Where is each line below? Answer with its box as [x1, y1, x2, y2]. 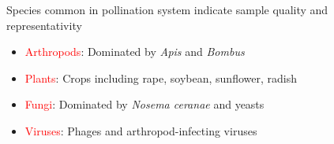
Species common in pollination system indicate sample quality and [6, 2, 328, 17]
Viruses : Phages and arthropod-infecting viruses [24, 122, 257, 138]
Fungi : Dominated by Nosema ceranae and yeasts [24, 96, 265, 113]
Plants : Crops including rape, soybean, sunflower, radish [24, 69, 297, 86]
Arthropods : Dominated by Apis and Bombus [24, 43, 245, 60]
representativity [6, 17, 82, 33]
